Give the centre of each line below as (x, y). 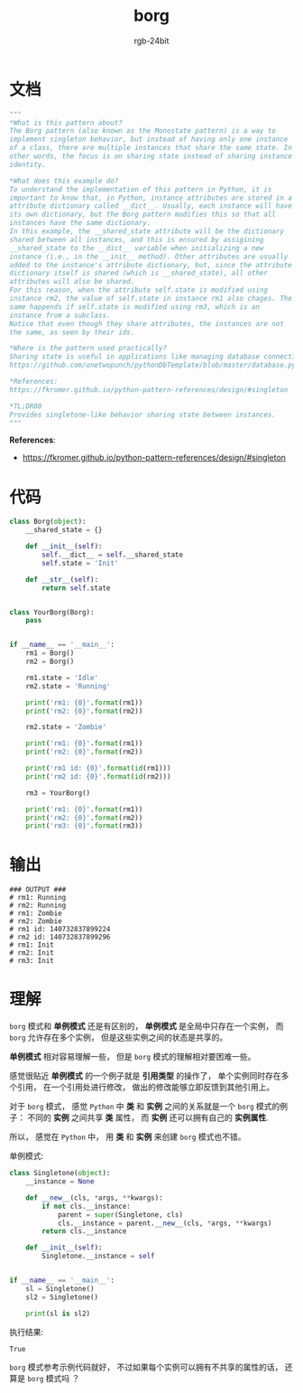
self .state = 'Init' (80, 563)
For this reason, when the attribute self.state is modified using (139, 290)
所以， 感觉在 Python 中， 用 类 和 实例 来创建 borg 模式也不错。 (128, 1137)
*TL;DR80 (26, 406)
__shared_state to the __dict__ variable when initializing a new (137, 248)
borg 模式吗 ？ (53, 1378)
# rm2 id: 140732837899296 (60, 937)
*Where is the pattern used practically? (88, 349)
